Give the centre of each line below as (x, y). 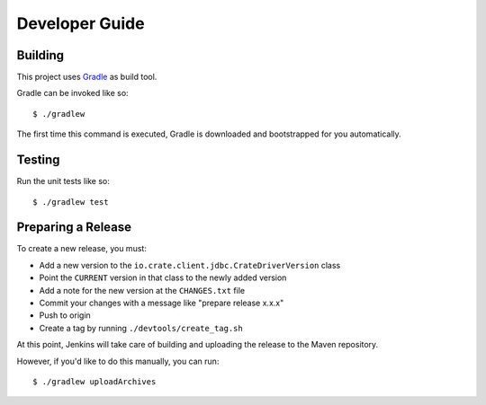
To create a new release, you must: (82, 249)
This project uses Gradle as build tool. (87, 77)
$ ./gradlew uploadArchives (94, 381)
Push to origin (65, 315)
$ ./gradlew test (71, 202)
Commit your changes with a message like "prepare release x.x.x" (162, 303)
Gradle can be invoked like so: (73, 93)
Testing (38, 160)
